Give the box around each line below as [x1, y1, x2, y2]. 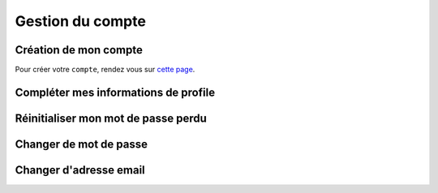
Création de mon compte [15, 43, 144, 57]
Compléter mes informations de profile [15, 85, 215, 99]
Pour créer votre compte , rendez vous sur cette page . [15, 65, 195, 75]
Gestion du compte [15, 12, 146, 30]
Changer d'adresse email [15, 163, 145, 177]
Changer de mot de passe [15, 137, 148, 151]
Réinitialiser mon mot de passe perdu [15, 111, 207, 125]
